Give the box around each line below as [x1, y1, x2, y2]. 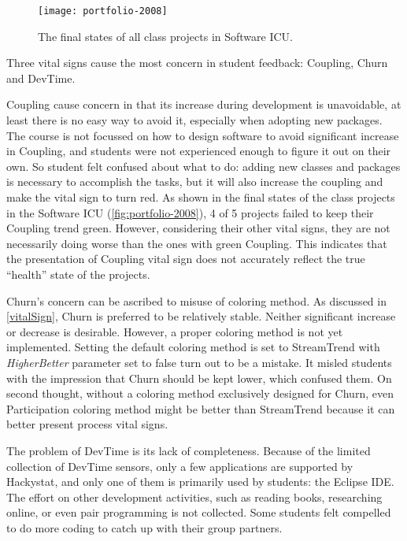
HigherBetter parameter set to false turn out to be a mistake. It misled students [6, 354, 392, 370]
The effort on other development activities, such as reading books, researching [6, 488, 383, 505]
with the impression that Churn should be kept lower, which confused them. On [6, 369, 392, 386]
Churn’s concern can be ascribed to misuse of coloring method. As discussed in [6, 292, 387, 309]
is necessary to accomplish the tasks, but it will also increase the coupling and [6, 173, 383, 190]
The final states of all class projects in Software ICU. [38, 28, 293, 44]
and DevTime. [6, 69, 76, 86]
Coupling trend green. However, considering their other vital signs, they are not [6, 220, 390, 236]
